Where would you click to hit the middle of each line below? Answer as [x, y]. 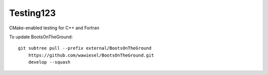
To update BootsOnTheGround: [41, 37]
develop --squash [49, 62]
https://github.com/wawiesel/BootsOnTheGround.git [91, 55]
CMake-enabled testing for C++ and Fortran [54, 28]
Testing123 [33, 13]
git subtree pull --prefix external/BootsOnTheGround [85, 48]
